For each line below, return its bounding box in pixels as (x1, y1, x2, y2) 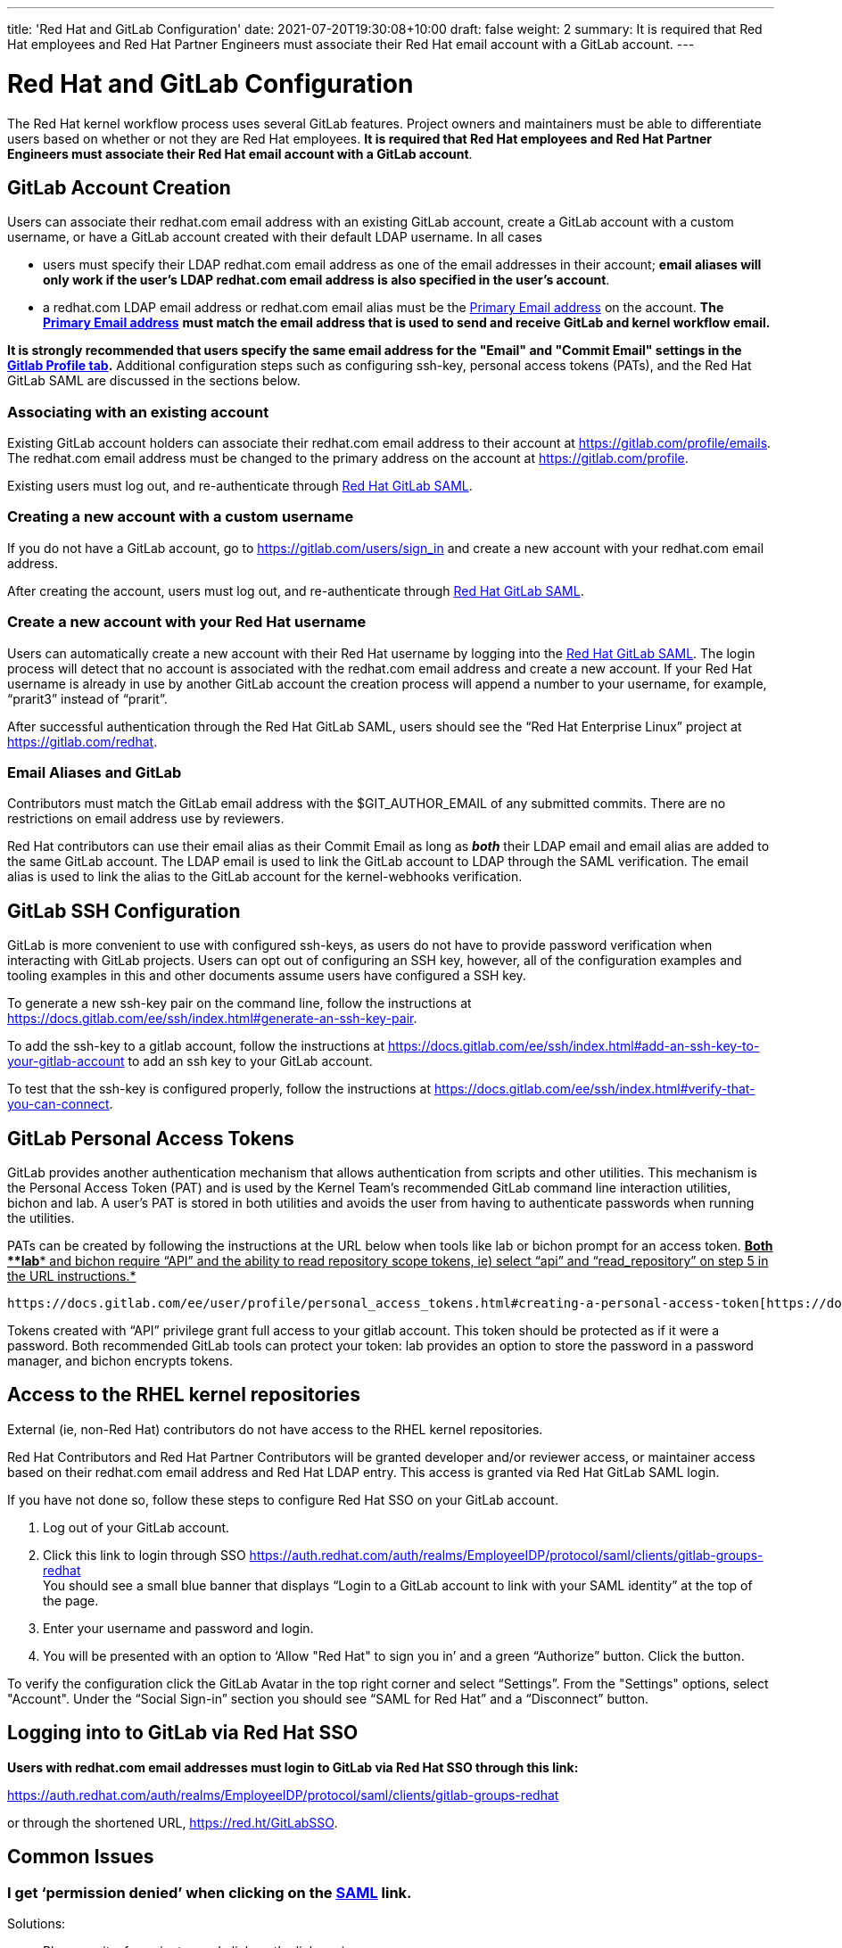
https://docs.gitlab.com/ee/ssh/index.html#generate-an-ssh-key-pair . (7, 1011, 417, 1027)
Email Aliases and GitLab (7, 763, 182, 781)
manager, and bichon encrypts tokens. (7, 1353, 234, 1369)
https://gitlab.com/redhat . (7, 733, 158, 749)
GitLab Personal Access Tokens (7, 1127, 294, 1150)
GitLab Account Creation (7, 176, 231, 199)
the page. (43, 1592, 99, 1608)
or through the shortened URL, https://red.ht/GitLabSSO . (7, 1814, 338, 1830)
